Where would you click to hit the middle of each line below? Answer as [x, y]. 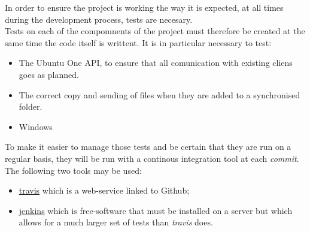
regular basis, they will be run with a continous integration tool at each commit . [152, 158]
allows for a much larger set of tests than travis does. [116, 222]
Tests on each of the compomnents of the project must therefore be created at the [155, 31]
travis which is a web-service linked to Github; [104, 190]
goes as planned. [49, 74]
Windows [36, 126]
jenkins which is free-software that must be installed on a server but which [156, 210]
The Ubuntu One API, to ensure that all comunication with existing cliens [156, 63]
